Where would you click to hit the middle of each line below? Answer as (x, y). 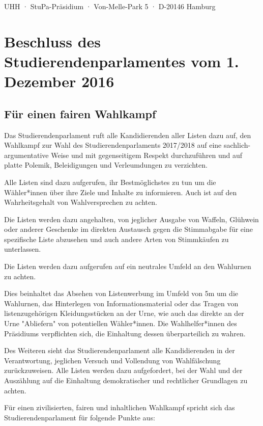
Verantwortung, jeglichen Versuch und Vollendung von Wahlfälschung (112, 360)
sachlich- (237, 145)
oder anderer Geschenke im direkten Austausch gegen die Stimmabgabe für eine (128, 229)
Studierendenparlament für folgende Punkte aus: (80, 417)
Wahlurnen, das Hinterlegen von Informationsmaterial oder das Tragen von (121, 303)
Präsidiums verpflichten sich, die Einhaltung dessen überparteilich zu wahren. (125, 333)
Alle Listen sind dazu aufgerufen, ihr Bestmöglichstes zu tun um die (110, 182)
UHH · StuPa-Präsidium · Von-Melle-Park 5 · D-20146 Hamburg (110, 6)
